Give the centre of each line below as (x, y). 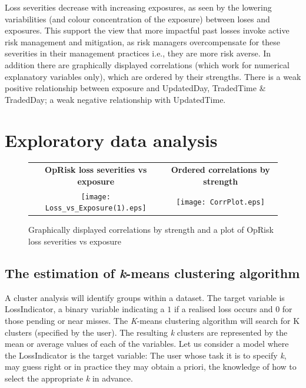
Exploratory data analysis (111, 140)
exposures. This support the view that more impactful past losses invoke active (147, 30)
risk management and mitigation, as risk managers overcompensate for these (143, 41)
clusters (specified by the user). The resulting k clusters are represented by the (146, 332)
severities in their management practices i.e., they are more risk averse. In (138, 53)
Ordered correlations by (220, 170)
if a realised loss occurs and (223, 309)
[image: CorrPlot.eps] (220, 203)
